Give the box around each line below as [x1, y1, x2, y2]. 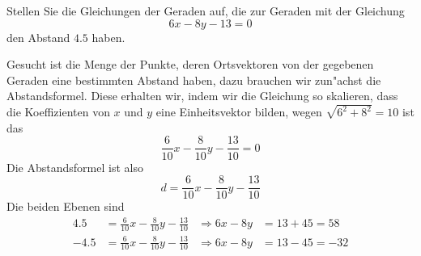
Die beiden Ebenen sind [6, 198, 125, 215]
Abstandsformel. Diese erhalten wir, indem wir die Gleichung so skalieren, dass [6, 87, 398, 104]
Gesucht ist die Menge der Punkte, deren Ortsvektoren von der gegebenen [6, 56, 374, 73]
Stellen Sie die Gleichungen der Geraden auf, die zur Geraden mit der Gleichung [6, 2, 405, 19]
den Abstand [6, 28, 70, 45]
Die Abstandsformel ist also [6, 158, 143, 175]
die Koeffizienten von [6, 103, 110, 120]
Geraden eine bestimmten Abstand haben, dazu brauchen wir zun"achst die [6, 71, 381, 88]
